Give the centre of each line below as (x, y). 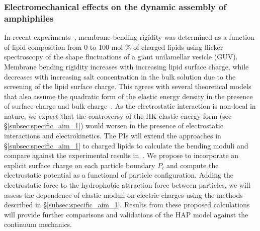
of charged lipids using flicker (178, 47)
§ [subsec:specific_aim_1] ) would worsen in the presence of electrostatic (114, 126)
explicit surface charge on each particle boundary (80, 165)
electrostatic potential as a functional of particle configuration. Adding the (119, 175)
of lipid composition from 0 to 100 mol (64, 47)
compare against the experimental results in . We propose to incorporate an (121, 155)
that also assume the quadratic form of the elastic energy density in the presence (128, 96)
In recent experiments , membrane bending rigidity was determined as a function (129, 37)
